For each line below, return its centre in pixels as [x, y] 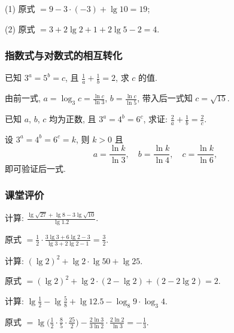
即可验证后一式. [35, 168]
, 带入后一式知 [165, 98]
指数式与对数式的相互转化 [64, 55]
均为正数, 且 [72, 119]
